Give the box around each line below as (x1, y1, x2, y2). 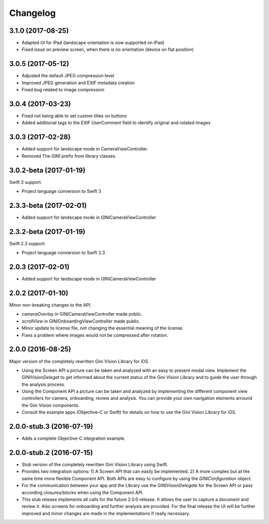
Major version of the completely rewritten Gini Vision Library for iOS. (9, 358, 149, 364)
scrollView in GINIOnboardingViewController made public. (21, 318, 140, 324)
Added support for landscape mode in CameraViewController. (21, 146, 148, 152)
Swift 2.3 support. (9, 240, 46, 246)
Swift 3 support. (9, 179, 42, 185)
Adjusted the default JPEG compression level (21, 73, 115, 79)
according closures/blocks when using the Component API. (21, 489, 144, 496)
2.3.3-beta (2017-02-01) (9, 201, 87, 209)
